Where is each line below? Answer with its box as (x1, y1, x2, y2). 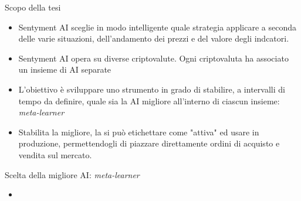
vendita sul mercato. (18, 148, 92, 161)
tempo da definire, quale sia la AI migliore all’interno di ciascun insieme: (18, 94, 280, 107)
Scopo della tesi (5, 1, 61, 13)
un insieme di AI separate (18, 63, 111, 76)
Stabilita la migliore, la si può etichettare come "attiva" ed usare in (18, 125, 259, 138)
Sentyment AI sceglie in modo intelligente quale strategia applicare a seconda (18, 21, 296, 33)
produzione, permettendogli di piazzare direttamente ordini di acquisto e (18, 137, 280, 149)
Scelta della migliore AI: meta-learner (5, 168, 140, 180)
